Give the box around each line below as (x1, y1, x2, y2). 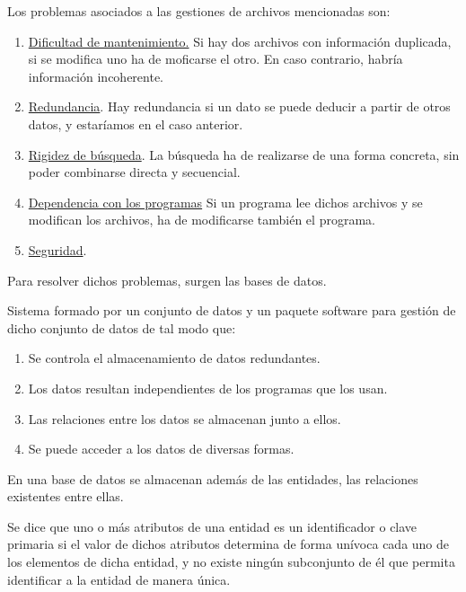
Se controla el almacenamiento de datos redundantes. (28, 349, 321, 367)
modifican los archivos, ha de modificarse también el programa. (28, 210, 375, 229)
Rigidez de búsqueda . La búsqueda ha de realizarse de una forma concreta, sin (28, 145, 460, 163)
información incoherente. (28, 66, 164, 85)
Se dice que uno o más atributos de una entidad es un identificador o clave (7, 517, 418, 535)
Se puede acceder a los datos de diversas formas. (28, 439, 295, 458)
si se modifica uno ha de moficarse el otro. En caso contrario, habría (28, 49, 403, 68)
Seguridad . (28, 240, 87, 259)
